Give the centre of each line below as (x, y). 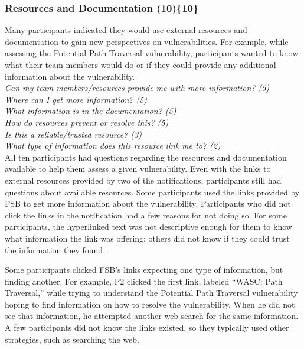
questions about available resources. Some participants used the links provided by (152, 192)
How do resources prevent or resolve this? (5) (87, 122)
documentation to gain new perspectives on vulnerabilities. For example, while (147, 41)
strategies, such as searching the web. (72, 339)
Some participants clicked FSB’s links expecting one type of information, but (144, 270)
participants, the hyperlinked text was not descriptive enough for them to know (148, 226)
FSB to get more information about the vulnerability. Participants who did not (148, 203)
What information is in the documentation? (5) (91, 111)
